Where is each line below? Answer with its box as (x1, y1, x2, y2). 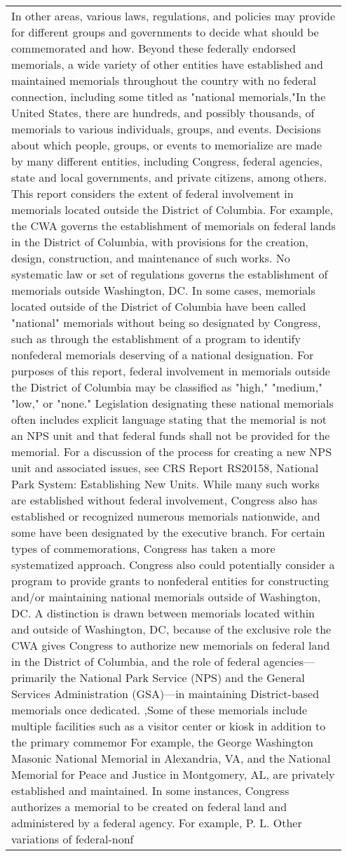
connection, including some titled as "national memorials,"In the (11, 88, 326, 105)
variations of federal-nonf (11, 831, 134, 847)
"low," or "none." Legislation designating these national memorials (11, 395, 334, 411)
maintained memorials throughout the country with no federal (11, 72, 316, 88)
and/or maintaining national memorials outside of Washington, (11, 589, 321, 605)
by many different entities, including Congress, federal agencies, (11, 153, 323, 169)
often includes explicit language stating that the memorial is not (11, 411, 327, 427)
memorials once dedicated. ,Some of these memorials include (11, 702, 308, 718)
